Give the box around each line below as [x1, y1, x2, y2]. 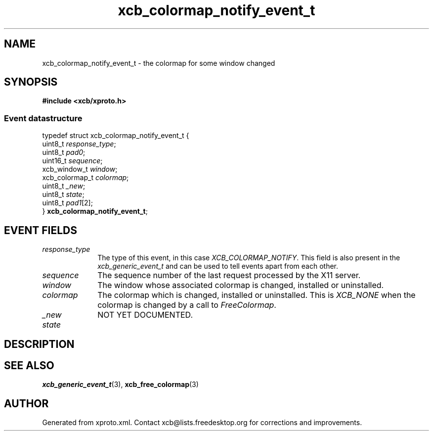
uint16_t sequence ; [42, 156, 103, 165]
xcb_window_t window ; [42, 165, 118, 174]
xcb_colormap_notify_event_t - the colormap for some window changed [42, 58, 275, 67]
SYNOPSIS [4, 76, 58, 89]
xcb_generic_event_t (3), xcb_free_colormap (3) [42, 380, 199, 389]
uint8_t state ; [42, 190, 85, 199]
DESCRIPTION [4, 338, 75, 351]
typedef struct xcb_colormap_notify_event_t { [42, 131, 189, 140]
